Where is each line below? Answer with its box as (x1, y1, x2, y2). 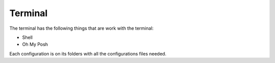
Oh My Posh (22, 41, 48, 47)
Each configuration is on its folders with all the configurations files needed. (9, 50, 167, 56)
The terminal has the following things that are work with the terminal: (9, 25, 154, 31)
